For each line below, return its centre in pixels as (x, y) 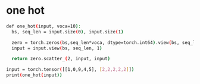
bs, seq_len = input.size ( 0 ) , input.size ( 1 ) (68, 32)
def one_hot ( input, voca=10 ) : (44, 26)
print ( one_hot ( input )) (34, 75)
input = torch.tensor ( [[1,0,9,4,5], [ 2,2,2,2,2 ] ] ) (70, 70)
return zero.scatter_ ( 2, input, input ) (61, 59)
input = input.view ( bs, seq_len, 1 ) (57, 48)
